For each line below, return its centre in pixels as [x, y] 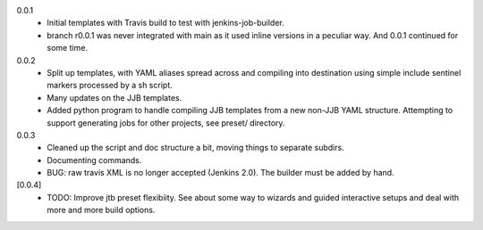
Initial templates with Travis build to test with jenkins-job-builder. [166, 23]
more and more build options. [101, 210]
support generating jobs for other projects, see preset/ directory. [166, 123]
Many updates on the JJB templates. [114, 97]
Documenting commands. [94, 160]
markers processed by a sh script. [110, 86]
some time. [68, 48]
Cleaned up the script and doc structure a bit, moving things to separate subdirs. [195, 148]
